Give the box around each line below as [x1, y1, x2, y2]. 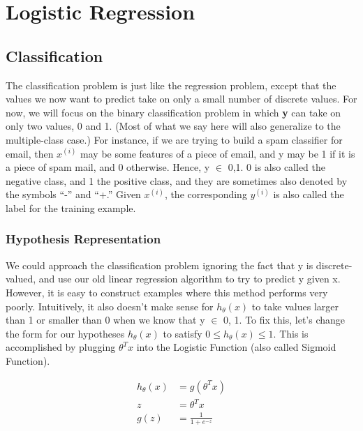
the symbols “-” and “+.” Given [6, 187, 141, 202]
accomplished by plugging [6, 340, 116, 354]
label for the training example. [6, 200, 136, 215]
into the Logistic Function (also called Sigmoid [136, 340, 336, 354]
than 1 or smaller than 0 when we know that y [6, 312, 205, 327]
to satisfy [163, 326, 202, 340]
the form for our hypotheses [6, 326, 125, 340]
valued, [6, 271, 36, 286]
